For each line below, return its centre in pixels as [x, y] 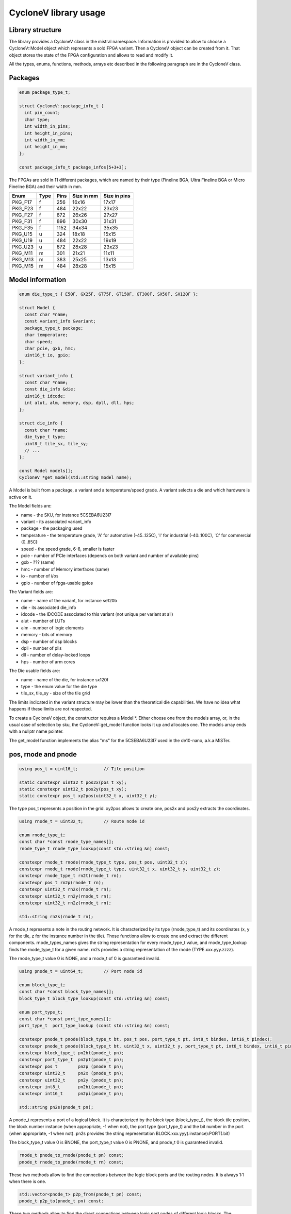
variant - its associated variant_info [56, 522]
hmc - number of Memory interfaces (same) [65, 569]
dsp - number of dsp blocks [49, 641]
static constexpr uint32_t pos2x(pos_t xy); [73, 782]
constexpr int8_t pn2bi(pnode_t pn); [72, 1087]
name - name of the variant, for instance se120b [69, 601]
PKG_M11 [22, 253]
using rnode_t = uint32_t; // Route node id [82, 821]
